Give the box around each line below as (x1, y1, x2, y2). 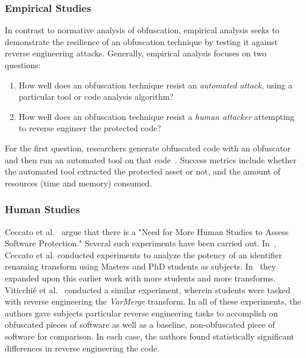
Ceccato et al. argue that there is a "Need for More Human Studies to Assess (5, 225, 289, 237)
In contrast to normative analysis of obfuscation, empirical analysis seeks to (5, 24, 280, 36)
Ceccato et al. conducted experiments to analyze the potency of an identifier (5, 248, 282, 261)
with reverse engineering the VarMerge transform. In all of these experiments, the (5, 295, 301, 308)
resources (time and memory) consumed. (5, 176, 152, 189)
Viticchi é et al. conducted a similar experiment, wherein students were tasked (5, 283, 291, 296)
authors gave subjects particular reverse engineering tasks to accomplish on (5, 306, 278, 319)
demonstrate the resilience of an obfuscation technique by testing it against (5, 35, 278, 47)
